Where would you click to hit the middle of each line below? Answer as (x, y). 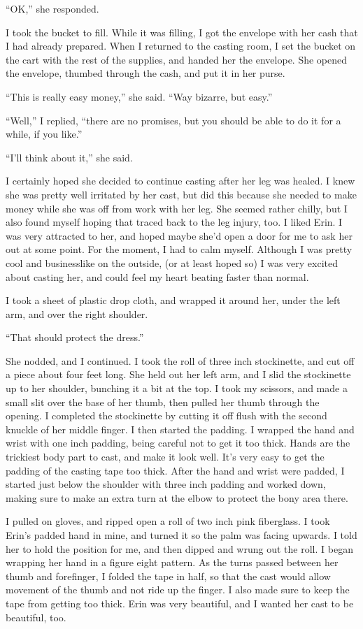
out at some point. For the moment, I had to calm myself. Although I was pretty (179, 249)
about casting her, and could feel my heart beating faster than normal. (157, 276)
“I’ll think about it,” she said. (69, 157)
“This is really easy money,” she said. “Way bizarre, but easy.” (139, 96)
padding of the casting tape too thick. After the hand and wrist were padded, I (175, 470)
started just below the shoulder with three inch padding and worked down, (166, 484)
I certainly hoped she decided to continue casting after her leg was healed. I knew (180, 181)
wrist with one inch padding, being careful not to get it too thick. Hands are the (178, 443)
